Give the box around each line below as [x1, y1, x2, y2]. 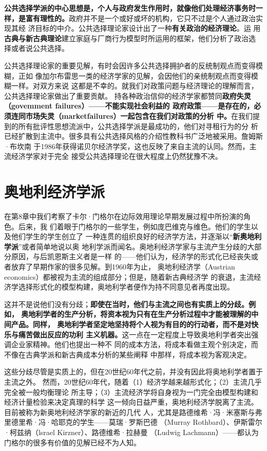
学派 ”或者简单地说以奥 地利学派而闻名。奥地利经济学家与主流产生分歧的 [4, 241, 247, 251]
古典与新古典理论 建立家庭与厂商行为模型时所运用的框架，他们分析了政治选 [4, 32, 256, 43]
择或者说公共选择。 [4, 43, 69, 53]
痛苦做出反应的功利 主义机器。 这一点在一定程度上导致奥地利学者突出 [18, 329, 252, 339]
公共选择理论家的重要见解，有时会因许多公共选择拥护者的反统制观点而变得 [4, 60, 256, 70]
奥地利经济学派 [4, 181, 105, 202]
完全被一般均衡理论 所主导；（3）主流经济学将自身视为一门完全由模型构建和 [4, 386, 258, 397]
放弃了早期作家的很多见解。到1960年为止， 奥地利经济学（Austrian [11, 261, 235, 272]
